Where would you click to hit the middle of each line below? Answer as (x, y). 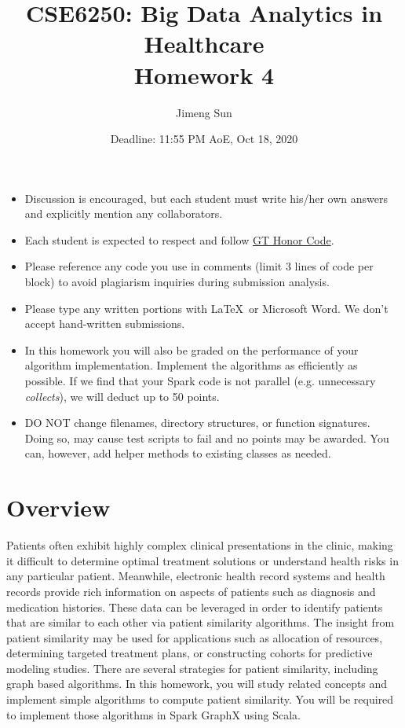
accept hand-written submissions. (105, 324)
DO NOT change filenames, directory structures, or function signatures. (197, 423)
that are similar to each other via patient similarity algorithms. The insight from (201, 622)
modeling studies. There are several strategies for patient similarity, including (192, 668)
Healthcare (204, 44)
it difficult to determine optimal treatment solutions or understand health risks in (202, 560)
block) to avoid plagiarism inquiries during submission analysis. (177, 282)
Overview (58, 507)
